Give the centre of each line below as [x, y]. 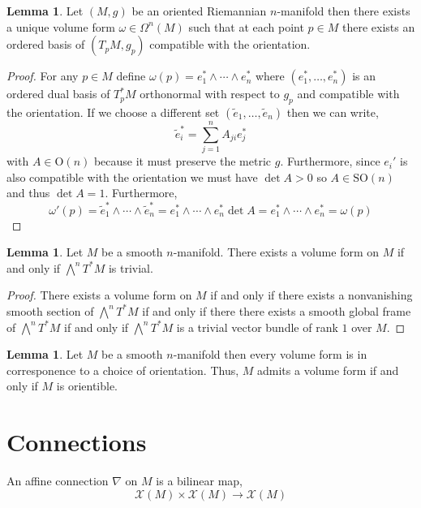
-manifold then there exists [344, 11]
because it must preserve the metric [183, 161]
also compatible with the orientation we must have [132, 177]
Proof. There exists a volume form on [99, 295]
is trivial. [131, 267]
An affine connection [58, 481]
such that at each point [246, 26]
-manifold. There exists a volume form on [276, 252]
